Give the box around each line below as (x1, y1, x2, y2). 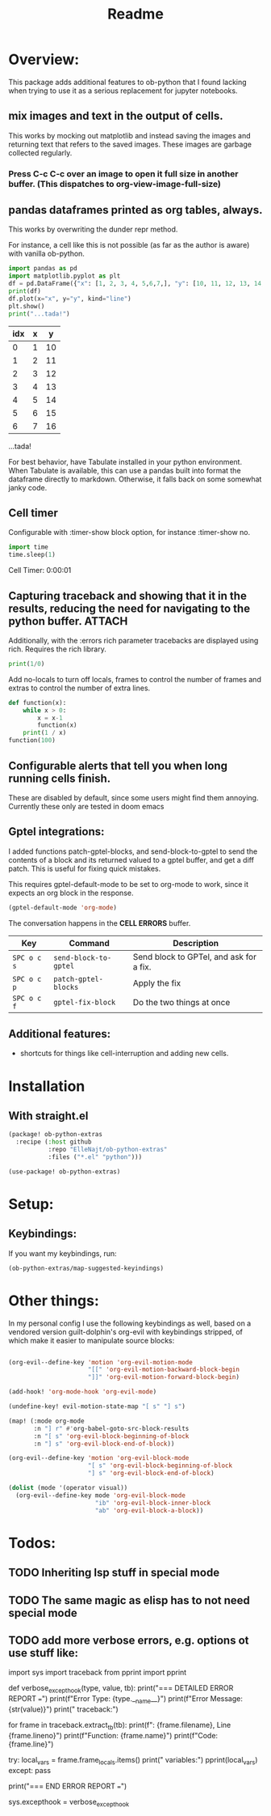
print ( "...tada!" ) (8, 309, 70, 318)
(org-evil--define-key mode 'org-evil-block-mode (15, 1491, 186, 1500)
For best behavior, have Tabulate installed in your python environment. (8, 456, 243, 466)
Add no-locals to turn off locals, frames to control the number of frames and (8, 674, 262, 684)
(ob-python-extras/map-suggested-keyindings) (8, 1264, 164, 1272)
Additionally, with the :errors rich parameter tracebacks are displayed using (8, 635, 259, 645)
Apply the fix (132, 977, 181, 988)
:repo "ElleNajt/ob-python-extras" (48, 1146, 168, 1154)
